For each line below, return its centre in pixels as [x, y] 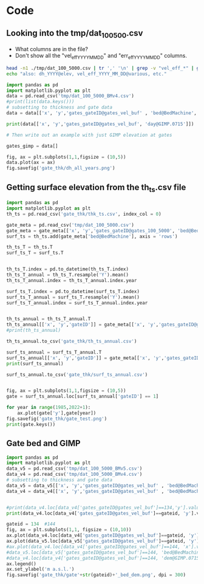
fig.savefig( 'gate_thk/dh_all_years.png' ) [61, 168]
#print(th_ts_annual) [34, 331]
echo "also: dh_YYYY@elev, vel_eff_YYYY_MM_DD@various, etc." [87, 74]
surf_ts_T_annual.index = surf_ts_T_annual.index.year [77, 303]
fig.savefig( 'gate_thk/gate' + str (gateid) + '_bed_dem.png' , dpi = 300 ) [96, 575]
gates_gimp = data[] [32, 146]
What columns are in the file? [52, 49]
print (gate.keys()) [31, 424]
